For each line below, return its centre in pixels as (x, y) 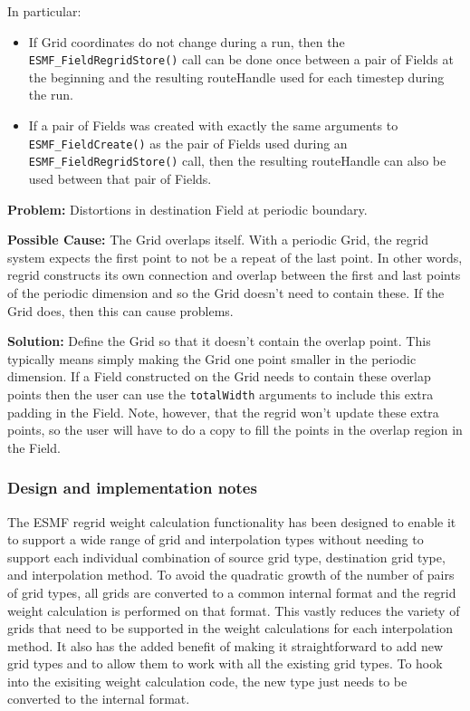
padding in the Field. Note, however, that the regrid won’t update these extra (223, 412)
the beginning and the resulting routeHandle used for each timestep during (236, 77)
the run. (51, 95)
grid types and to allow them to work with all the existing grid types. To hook (225, 663)
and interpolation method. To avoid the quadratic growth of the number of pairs (231, 575)
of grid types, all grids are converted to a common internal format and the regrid (232, 592)
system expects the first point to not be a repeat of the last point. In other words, (235, 257)
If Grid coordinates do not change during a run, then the (187, 41)
